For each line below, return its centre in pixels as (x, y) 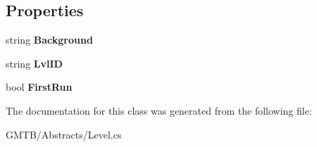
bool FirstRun (39, 87)
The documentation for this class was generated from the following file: (159, 110)
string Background (49, 40)
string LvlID (34, 63)
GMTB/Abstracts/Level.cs (64, 134)
